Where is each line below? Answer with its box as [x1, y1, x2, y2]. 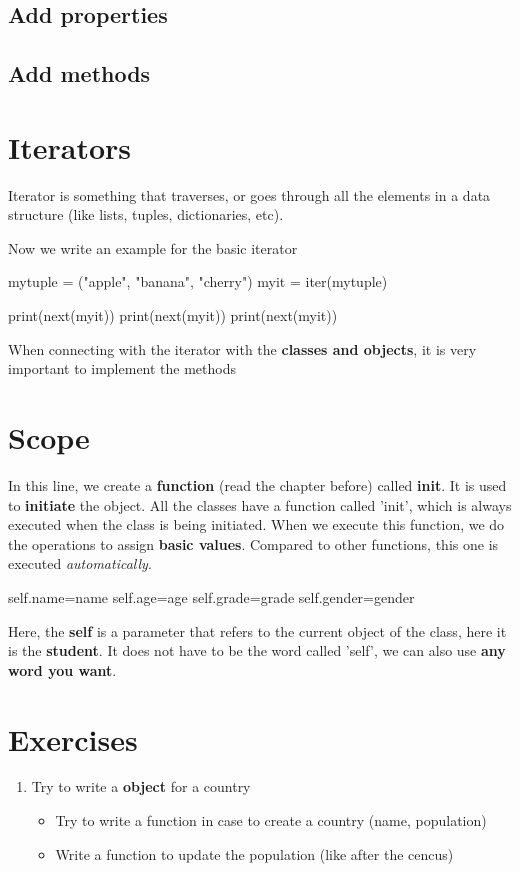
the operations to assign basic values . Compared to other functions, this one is [8, 533, 499, 554]
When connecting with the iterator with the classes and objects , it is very [8, 338, 477, 359]
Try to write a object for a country [31, 776, 251, 797]
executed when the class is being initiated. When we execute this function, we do [8, 514, 505, 535]
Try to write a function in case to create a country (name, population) [55, 810, 487, 831]
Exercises [8, 718, 138, 759]
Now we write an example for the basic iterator [8, 237, 298, 258]
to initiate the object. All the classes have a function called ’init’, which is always [8, 494, 512, 515]
